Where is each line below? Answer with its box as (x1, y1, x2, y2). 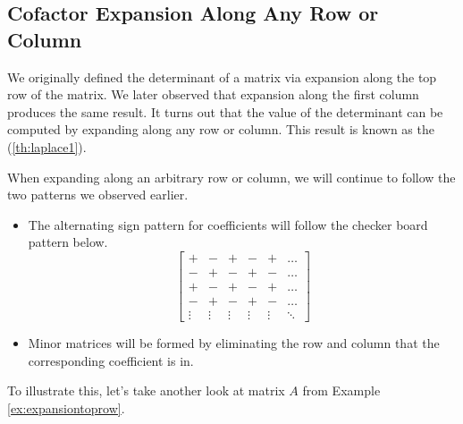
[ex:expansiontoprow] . (7, 398, 125, 417)
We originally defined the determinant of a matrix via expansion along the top (7, 67, 437, 86)
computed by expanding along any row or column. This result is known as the (7, 120, 434, 139)
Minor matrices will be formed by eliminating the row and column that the (28, 334, 440, 352)
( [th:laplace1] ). (7, 137, 87, 156)
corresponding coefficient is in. (28, 351, 194, 369)
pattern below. (28, 233, 108, 251)
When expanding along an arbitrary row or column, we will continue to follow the (7, 167, 456, 186)
